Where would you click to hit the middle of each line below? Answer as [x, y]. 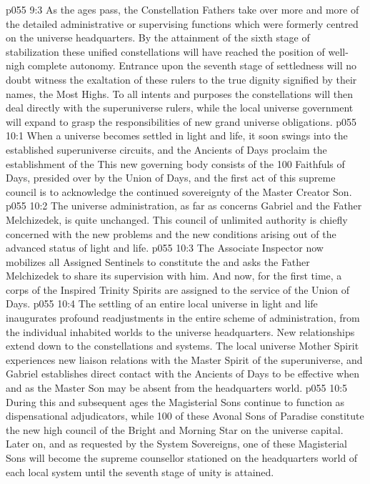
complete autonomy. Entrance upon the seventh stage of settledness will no [192, 65]
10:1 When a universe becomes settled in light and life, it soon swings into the [177, 135]
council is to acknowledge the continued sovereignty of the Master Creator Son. [179, 191]
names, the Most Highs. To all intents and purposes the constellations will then [179, 93]
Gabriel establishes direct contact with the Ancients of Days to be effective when [182, 374]
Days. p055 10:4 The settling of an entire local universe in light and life [162, 303]
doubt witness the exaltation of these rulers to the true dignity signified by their [181, 79]
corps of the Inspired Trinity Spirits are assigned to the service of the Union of [177, 289]
